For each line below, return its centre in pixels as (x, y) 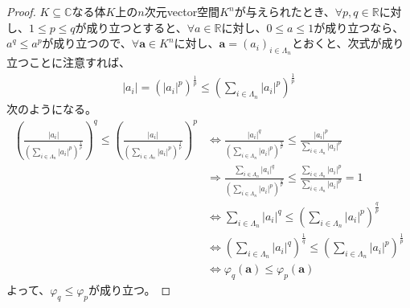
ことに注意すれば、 (79, 62)
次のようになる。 (51, 109)
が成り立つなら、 (359, 27)
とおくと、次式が (336, 43)
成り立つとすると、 (137, 27)
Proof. (21, 11)
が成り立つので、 (87, 43)
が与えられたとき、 (285, 11)
